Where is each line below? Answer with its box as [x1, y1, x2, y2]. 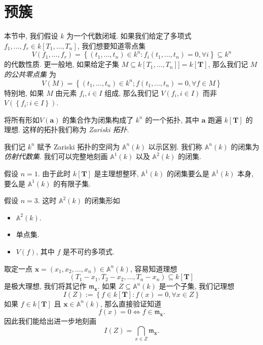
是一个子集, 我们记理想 [159, 281, 235, 291]
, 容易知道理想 [130, 263, 177, 274]
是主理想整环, [94, 168, 139, 179]
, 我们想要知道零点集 [77, 40, 146, 51]
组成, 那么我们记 [104, 87, 159, 98]
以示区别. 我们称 [148, 141, 203, 151]
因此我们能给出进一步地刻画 [4, 316, 96, 326]
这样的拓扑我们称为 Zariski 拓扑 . [22, 124, 129, 135]
